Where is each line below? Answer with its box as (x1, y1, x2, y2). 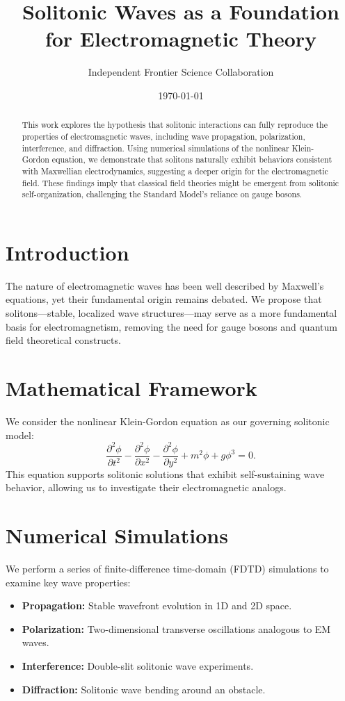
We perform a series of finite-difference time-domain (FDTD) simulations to (6, 561, 329, 575)
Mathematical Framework (6, 373, 257, 402)
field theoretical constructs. (6, 333, 121, 347)
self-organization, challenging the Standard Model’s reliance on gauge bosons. (22, 188, 303, 200)
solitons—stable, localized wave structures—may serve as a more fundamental (6, 306, 337, 320)
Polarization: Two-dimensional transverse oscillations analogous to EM (22, 621, 331, 636)
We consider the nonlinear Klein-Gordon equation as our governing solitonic (6, 413, 330, 428)
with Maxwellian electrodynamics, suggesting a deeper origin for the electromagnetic (22, 165, 328, 176)
